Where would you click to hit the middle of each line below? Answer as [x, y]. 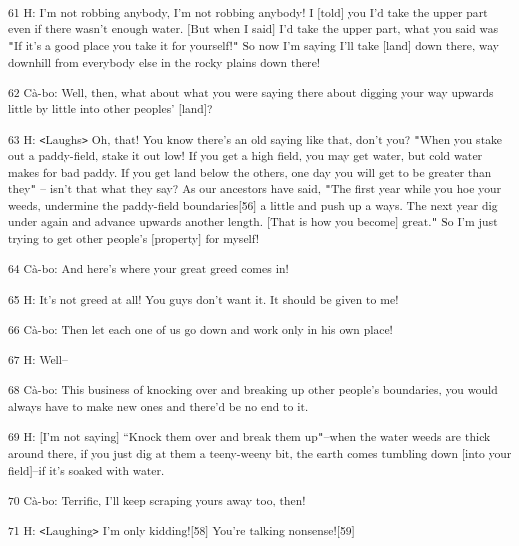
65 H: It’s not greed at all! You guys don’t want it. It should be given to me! [203, 298]
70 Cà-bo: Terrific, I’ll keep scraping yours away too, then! [157, 500]
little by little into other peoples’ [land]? [110, 108]
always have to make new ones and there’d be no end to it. [158, 406]
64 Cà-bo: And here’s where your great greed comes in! [148, 268]
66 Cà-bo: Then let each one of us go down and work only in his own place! [200, 329]
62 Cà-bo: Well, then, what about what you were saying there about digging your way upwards [251, 91]
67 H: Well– [38, 359]
